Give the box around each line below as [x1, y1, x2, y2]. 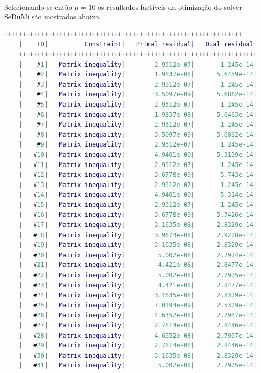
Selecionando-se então [4, 1, 72, 12]
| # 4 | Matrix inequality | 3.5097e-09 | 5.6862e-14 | [18, 91, 257, 98]
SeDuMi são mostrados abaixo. [4, 11, 101, 22]
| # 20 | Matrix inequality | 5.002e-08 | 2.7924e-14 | [18, 251, 257, 259]
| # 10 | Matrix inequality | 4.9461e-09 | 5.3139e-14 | [18, 151, 257, 158]
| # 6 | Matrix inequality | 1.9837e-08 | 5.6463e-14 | [18, 111, 257, 118]
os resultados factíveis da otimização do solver [98, 1, 242, 12]
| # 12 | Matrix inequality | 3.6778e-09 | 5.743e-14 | [18, 171, 257, 179]
